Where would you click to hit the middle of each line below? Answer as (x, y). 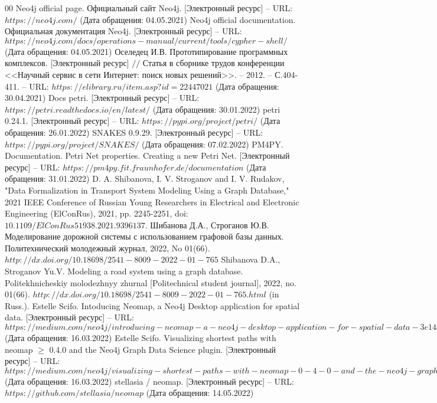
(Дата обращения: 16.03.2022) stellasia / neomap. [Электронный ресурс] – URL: (149, 381)
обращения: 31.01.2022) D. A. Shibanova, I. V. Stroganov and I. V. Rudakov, (145, 178)
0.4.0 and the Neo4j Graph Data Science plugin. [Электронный (162, 349)
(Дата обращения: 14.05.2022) (200, 393)
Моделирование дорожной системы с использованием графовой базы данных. (144, 236)
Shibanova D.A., (251, 259)
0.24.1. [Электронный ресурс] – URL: (72, 121)
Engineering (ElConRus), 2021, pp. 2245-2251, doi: (97, 213)
